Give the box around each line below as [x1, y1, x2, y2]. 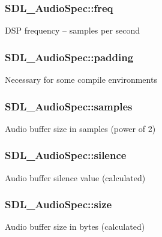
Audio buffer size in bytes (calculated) [5, 220, 145, 233]
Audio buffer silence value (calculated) [5, 171, 146, 184]
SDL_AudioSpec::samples [5, 98, 133, 113]
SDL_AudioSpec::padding [5, 49, 134, 64]
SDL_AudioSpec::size [5, 197, 112, 212]
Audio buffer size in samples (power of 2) [5, 122, 156, 134]
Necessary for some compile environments [5, 73, 157, 86]
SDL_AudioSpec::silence [5, 148, 127, 163]
